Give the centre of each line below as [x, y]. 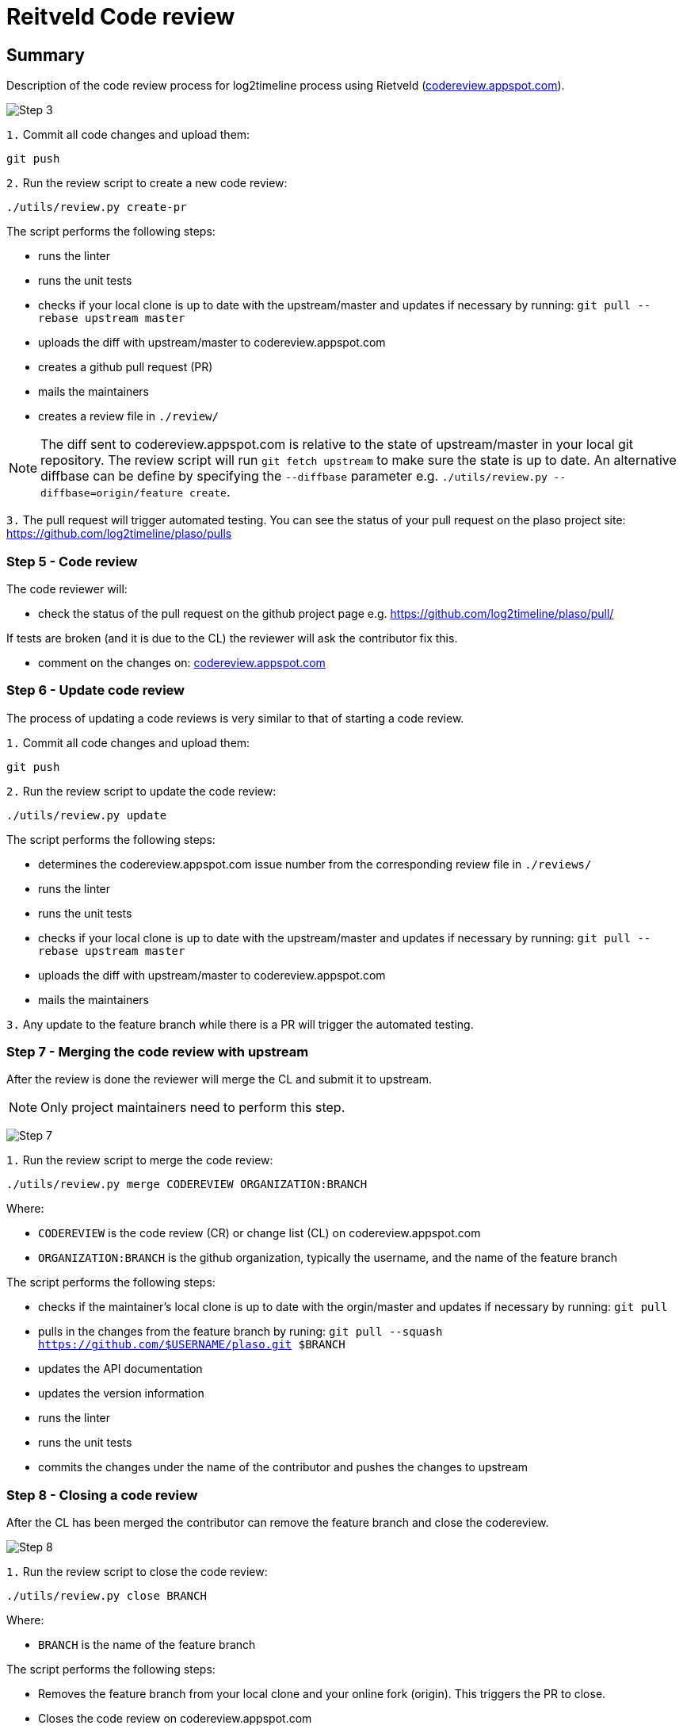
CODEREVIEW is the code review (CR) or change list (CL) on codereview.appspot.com [259, 1233]
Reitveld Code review [121, 17]
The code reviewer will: [67, 588]
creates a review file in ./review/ [128, 416]
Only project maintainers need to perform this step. [193, 1108]
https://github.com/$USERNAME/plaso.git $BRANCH [192, 1345]
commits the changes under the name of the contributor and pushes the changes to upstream [283, 1467]
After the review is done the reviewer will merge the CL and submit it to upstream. [219, 1079]
